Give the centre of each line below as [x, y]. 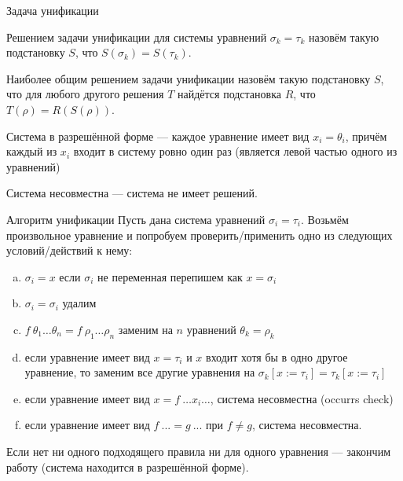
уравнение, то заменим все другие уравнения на [140, 372]
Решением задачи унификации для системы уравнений [137, 37]
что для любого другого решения [85, 94]
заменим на [145, 329]
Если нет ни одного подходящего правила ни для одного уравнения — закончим [198, 452]
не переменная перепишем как [170, 276]
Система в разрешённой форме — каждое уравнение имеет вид [158, 136]
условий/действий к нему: [70, 250]
